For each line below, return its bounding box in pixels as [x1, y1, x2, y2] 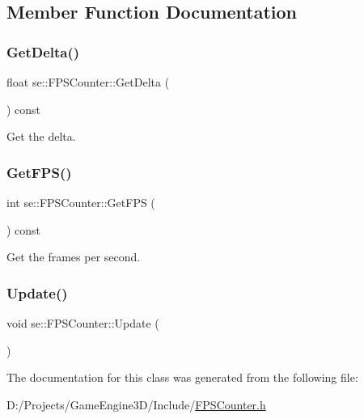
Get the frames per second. [6, 248, 141, 265]
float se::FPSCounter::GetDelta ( [6, 74, 170, 90]
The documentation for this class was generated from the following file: [6, 369, 358, 386]
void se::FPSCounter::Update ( [6, 315, 159, 331]
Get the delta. [6, 128, 76, 145]
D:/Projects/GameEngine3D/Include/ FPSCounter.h [6, 396, 266, 413]
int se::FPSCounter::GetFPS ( [6, 194, 155, 210]
